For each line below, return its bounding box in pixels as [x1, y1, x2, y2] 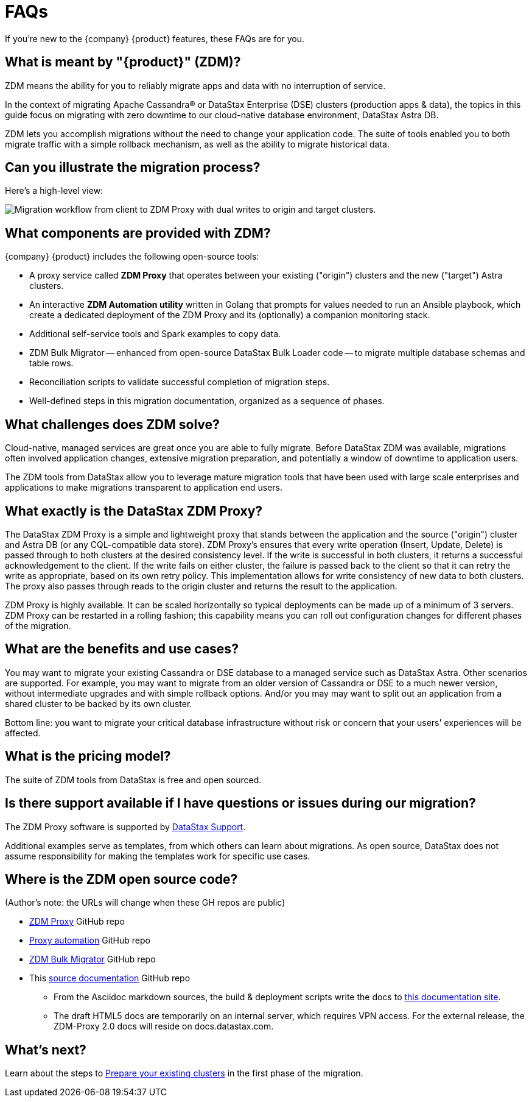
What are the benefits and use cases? [5, 641, 239, 657]
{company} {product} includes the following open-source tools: [5, 251, 259, 262]
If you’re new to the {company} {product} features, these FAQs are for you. [5, 33, 305, 44]
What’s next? [5, 1042, 86, 1058]
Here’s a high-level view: [5, 185, 103, 196]
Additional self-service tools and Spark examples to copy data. [29, 329, 281, 339]
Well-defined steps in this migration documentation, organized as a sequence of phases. [29, 396, 385, 407]
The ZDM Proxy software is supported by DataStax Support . [5, 821, 246, 832]
